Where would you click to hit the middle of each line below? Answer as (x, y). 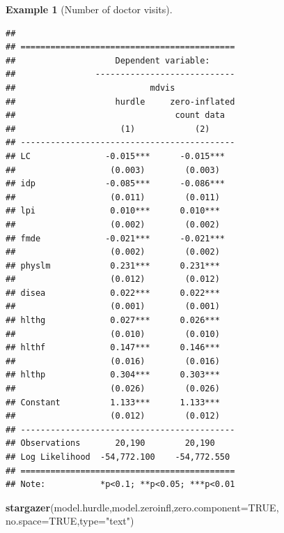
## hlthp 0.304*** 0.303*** (113, 375)
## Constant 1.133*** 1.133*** (113, 402)
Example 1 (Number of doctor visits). (89, 9)
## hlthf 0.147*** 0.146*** (113, 348)
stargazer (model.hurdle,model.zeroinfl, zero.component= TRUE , (142, 507)
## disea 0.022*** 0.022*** (113, 293)
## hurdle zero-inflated (120, 102)
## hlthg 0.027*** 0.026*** (113, 321)
